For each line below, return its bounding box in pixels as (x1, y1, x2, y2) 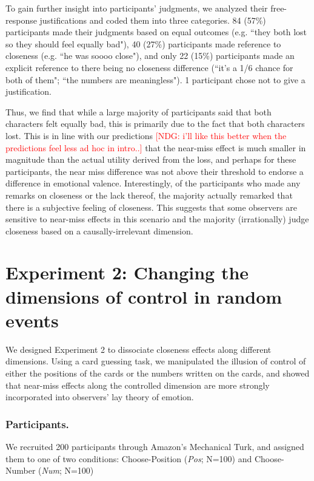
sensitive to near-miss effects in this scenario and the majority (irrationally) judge (5, 213, 309, 225)
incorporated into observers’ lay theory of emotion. (5, 391, 194, 403)
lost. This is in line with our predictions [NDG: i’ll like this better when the (5, 129, 287, 142)
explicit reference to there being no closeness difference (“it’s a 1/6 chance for (5, 61, 293, 73)
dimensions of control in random (5, 284, 282, 309)
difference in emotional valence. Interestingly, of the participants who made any (5, 177, 301, 189)
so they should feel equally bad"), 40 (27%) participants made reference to (5, 37, 281, 50)
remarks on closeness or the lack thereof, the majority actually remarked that (5, 188, 293, 201)
